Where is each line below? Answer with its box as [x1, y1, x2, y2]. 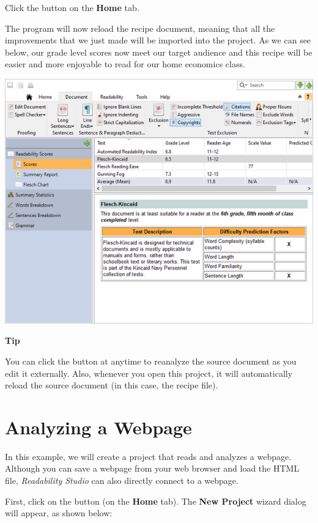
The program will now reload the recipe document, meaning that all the [5, 21, 275, 34]
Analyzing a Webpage [5, 414, 192, 439]
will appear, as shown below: [5, 506, 113, 519]
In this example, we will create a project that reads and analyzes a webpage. [5, 450, 292, 462]
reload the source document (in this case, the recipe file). [5, 379, 218, 391]
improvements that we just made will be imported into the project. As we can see [5, 34, 311, 46]
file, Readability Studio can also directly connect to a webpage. [5, 474, 239, 487]
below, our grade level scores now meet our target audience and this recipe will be [5, 45, 312, 58]
